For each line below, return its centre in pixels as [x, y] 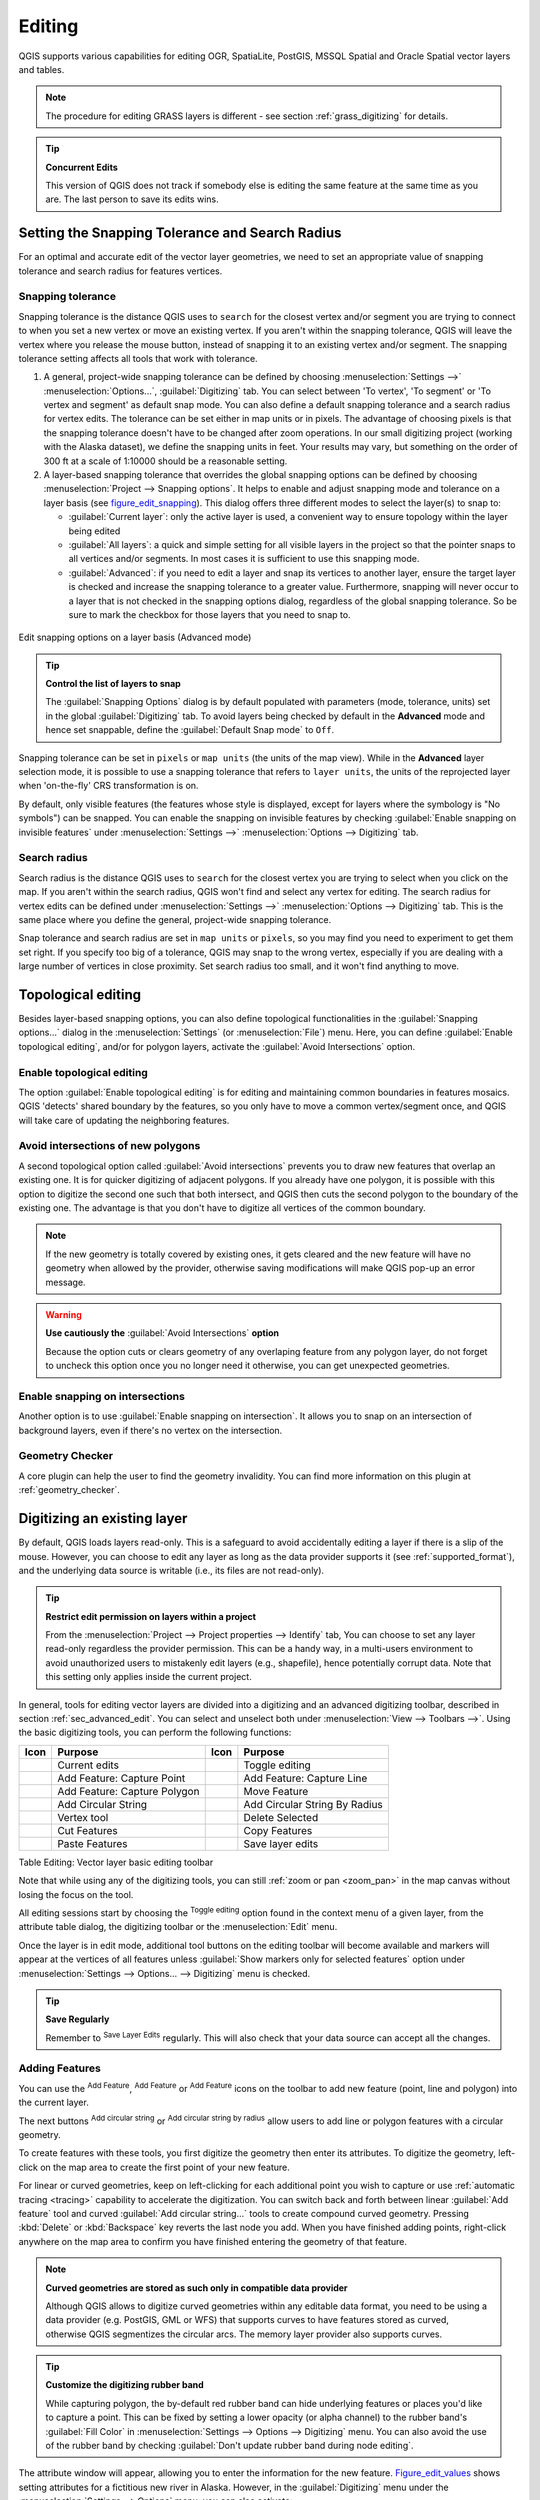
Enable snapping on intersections [101, 1396]
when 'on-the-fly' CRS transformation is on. [108, 786]
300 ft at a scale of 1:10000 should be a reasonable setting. [165, 461]
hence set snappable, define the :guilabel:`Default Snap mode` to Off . [190, 730]
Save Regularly [77, 2019]
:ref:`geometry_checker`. [69, 1490]
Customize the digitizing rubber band [124, 2385]
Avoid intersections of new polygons [109, 1146]
